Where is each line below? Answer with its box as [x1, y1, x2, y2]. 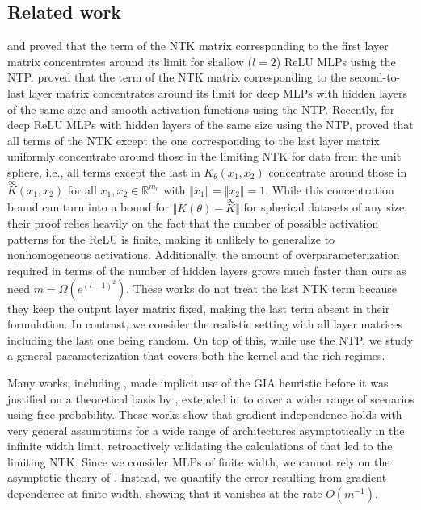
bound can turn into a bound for [7, 199, 170, 215]
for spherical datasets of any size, [243, 199, 408, 215]
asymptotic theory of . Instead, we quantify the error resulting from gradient [7, 469, 387, 486]
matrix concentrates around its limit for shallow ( [7, 52, 252, 69]
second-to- [349, 69, 401, 86]
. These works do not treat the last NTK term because [126, 279, 398, 296]
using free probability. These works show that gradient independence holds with [7, 406, 402, 423]
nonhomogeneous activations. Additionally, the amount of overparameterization [7, 246, 400, 263]
